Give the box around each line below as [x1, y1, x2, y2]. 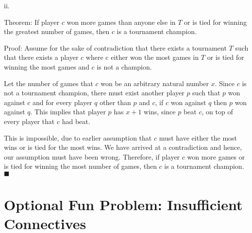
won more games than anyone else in [67, 17, 176, 27]
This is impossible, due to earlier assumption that [4, 132, 152, 143]
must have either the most [159, 132, 237, 143]
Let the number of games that [4, 78, 93, 88]
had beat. [62, 116, 90, 126]
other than [100, 97, 131, 107]
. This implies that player [30, 107, 106, 117]
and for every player [33, 97, 92, 107]
